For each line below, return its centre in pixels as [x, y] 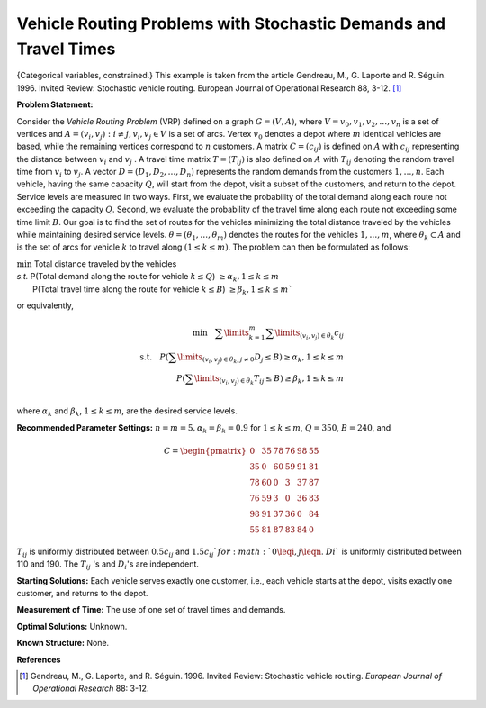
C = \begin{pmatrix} [205, 451]
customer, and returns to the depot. [82, 594]
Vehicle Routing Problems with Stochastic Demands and [231, 23]
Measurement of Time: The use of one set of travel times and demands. [151, 610]
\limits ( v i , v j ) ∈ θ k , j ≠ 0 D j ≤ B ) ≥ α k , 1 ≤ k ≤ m [261, 358]
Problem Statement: [55, 104]
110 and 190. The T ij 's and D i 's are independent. [108, 565]
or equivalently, [45, 305]
